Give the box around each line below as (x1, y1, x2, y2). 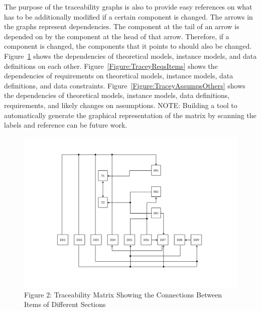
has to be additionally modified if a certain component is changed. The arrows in (4, 11, 253, 22)
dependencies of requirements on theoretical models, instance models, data (4, 70, 233, 81)
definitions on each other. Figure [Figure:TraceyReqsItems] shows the (4, 60, 218, 71)
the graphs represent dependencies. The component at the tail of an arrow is (4, 21, 239, 32)
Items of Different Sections (24, 299, 106, 309)
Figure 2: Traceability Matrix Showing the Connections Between (24, 289, 222, 299)
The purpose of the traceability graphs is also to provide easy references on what (4, 2, 252, 12)
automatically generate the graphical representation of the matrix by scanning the (4, 110, 256, 120)
